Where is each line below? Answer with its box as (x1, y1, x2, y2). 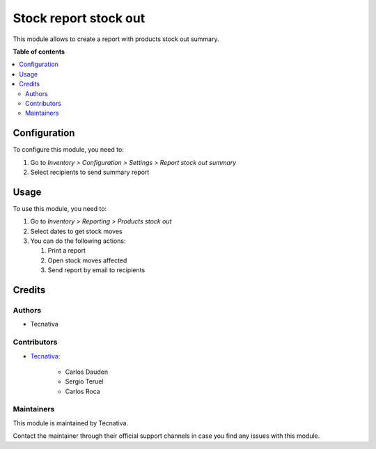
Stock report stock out (13, 10, 146, 26)
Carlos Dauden (65, 368, 108, 376)
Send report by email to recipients (47, 266, 146, 274)
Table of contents (13, 47, 65, 56)
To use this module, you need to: (13, 204, 107, 212)
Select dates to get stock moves (30, 227, 123, 235)
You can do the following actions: (30, 237, 126, 245)
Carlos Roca (65, 387, 100, 395)
